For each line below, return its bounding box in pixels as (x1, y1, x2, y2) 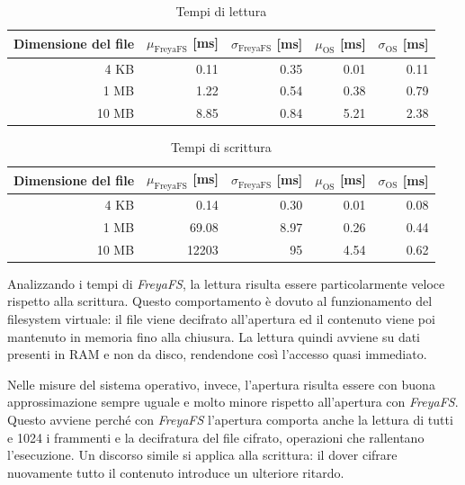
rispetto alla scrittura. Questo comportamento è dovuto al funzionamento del (7, 292, 433, 310)
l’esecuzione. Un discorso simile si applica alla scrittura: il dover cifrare (7, 445, 398, 464)
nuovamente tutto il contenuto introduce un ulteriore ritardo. (7, 463, 344, 481)
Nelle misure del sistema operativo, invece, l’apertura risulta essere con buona (7, 374, 435, 393)
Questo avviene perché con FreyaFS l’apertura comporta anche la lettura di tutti (7, 410, 453, 428)
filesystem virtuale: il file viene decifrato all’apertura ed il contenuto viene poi (7, 310, 435, 328)
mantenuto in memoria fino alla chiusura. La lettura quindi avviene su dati (7, 327, 421, 346)
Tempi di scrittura (170, 138, 272, 157)
